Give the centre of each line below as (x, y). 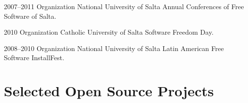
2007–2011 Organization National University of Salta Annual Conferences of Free (124, 6)
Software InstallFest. (34, 58)
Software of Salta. (30, 16)
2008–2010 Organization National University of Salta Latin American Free (114, 48)
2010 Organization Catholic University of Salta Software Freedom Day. (109, 32)
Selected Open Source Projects (109, 91)
